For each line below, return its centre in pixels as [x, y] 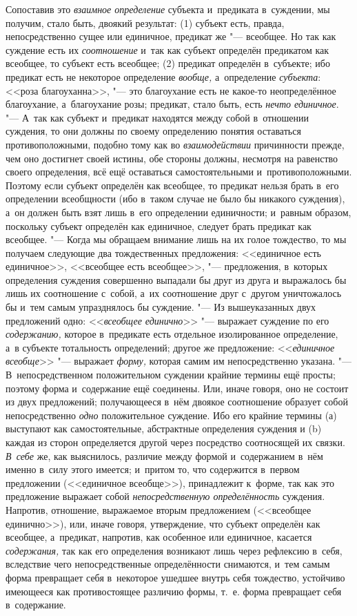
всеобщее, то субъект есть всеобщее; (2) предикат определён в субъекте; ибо [168, 63]
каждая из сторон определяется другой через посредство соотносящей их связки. [175, 442]
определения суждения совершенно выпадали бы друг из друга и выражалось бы [176, 279]
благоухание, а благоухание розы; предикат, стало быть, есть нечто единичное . [172, 104]
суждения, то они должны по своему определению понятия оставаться [153, 131]
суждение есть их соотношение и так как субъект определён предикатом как [167, 49]
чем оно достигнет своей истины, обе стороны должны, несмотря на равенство [172, 158]
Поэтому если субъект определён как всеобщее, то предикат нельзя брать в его [172, 185]
